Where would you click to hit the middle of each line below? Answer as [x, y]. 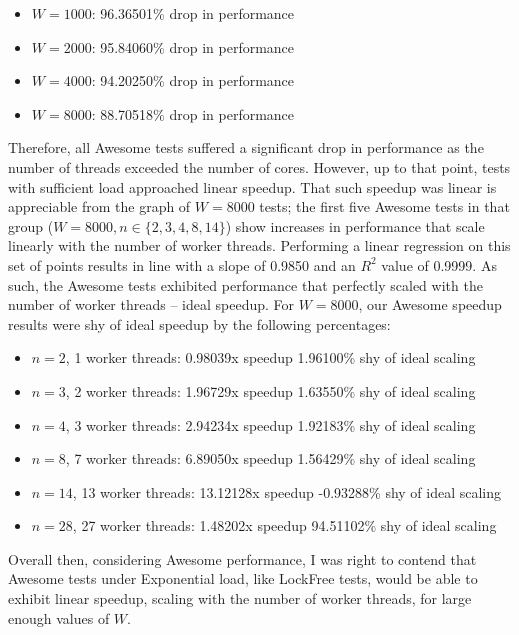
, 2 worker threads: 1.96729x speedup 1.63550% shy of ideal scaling [270, 390]
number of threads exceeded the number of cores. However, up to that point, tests [259, 166]
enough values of [59, 617]
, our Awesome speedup [430, 304]
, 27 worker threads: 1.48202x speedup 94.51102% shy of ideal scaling [284, 525]
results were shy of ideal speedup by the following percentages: [199, 323]
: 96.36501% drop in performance [193, 13]
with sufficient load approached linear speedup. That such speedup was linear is [252, 186]
